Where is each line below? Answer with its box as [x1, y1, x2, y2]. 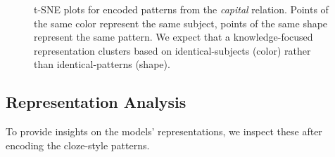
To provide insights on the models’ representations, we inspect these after [6, 124, 322, 139]
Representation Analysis [6, 91, 187, 113]
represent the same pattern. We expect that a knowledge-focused [34, 29, 313, 44]
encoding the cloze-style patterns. [6, 137, 150, 152]
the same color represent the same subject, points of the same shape [34, 15, 328, 30]
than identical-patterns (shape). [34, 57, 170, 71]
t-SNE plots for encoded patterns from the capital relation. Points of [34, 2, 329, 16]
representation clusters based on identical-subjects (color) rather [34, 43, 311, 57]
